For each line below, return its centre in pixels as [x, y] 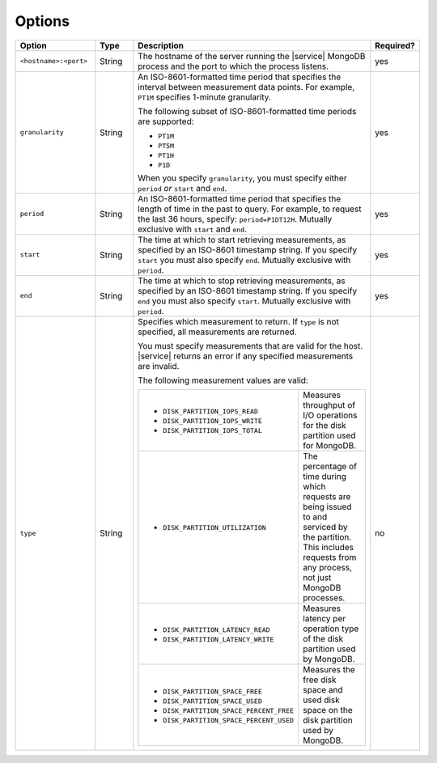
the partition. [327, 536]
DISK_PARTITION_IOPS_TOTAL [212, 431]
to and [315, 516]
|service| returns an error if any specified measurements [246, 356]
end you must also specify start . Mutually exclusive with [244, 301]
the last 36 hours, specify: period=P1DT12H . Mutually [235, 218]
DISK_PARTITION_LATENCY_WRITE [218, 639]
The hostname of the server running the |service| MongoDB [252, 56]
